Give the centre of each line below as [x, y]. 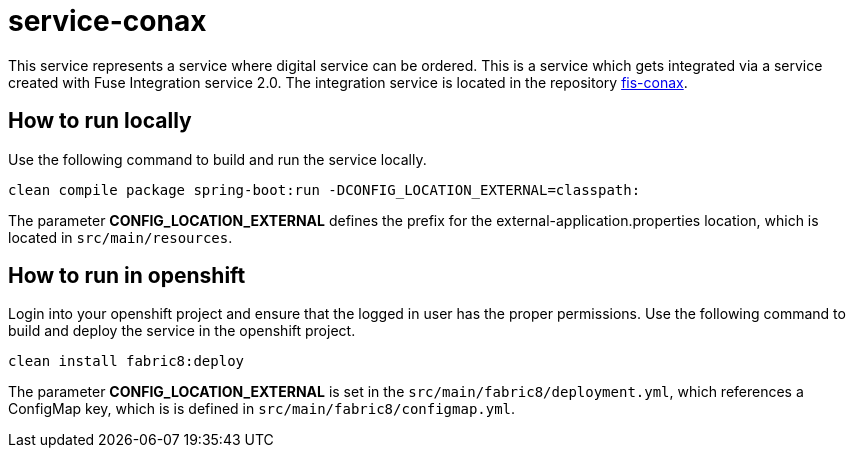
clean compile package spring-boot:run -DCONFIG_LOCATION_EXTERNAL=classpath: [324, 189]
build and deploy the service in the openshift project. [182, 331]
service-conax [107, 21]
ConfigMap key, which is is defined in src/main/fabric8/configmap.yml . [262, 409]
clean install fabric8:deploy [126, 361]
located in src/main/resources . [120, 237]
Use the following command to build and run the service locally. [217, 159]
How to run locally [100, 121]
